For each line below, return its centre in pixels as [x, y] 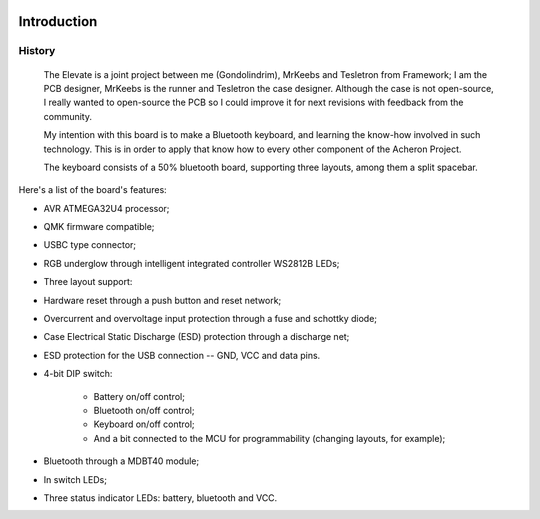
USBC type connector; [90, 245]
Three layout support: [88, 282]
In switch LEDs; [75, 479]
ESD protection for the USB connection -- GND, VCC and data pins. [182, 355]
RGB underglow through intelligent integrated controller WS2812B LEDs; [191, 263]
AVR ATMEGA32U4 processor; [106, 208]
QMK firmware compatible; [99, 227]
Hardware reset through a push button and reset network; [162, 300]
